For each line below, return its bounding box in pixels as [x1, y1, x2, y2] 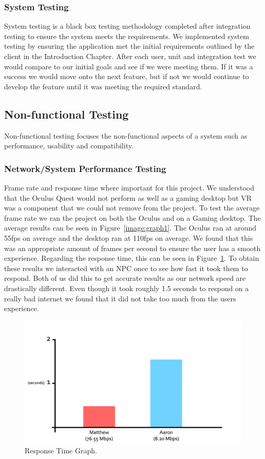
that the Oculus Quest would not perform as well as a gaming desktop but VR [4, 192, 252, 203]
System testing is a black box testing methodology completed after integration [4, 21, 251, 31]
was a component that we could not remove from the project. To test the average [4, 202, 260, 213]
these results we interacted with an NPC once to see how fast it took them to [4, 262, 248, 273]
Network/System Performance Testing [4, 162, 166, 175]
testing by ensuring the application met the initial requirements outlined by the [4, 41, 255, 51]
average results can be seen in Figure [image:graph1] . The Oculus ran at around [4, 222, 257, 233]
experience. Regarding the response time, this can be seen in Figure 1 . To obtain [4, 253, 259, 263]
